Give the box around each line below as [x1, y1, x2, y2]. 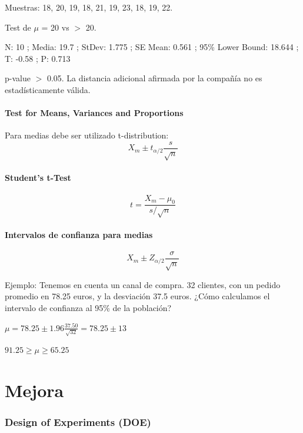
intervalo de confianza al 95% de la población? [5, 301, 172, 313]
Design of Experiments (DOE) [5, 415, 151, 429]
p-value [5, 72, 31, 84]
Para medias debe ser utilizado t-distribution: [5, 129, 169, 141]
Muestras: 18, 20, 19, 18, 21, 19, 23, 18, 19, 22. [5, 1, 173, 13]
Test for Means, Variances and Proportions [5, 107, 184, 119]
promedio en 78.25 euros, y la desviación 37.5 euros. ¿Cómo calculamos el [5, 290, 270, 302]
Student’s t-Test [5, 171, 71, 184]
